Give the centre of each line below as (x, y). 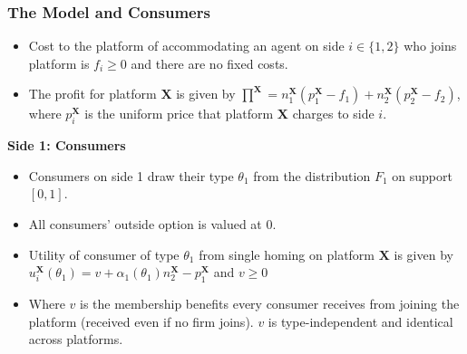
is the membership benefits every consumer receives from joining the (270, 303)
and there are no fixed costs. (209, 63)
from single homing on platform (287, 254)
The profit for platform (92, 94)
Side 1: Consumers (67, 145)
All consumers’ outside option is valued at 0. (152, 223)
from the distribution (312, 175)
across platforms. (76, 339)
